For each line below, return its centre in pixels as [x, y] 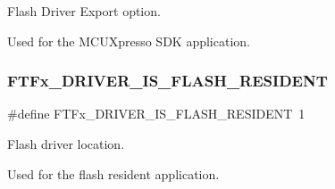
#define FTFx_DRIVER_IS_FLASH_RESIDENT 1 [156, 114]
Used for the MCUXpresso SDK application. [129, 41]
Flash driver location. [66, 144]
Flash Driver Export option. [84, 11]
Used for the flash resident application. [113, 173]
